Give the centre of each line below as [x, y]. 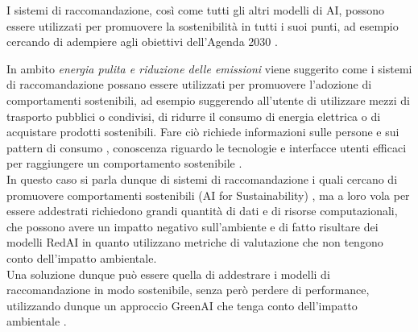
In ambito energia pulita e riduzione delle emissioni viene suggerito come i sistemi [209, 68]
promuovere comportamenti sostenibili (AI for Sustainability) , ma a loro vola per [208, 195]
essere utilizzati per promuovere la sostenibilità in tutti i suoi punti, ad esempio [203, 25]
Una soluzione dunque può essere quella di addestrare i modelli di [168, 274]
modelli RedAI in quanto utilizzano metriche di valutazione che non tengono [195, 242]
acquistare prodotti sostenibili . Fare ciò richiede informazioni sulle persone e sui [203, 132]
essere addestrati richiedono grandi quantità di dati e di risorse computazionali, [202, 211]
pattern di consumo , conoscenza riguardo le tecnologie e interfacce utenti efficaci [207, 147]
